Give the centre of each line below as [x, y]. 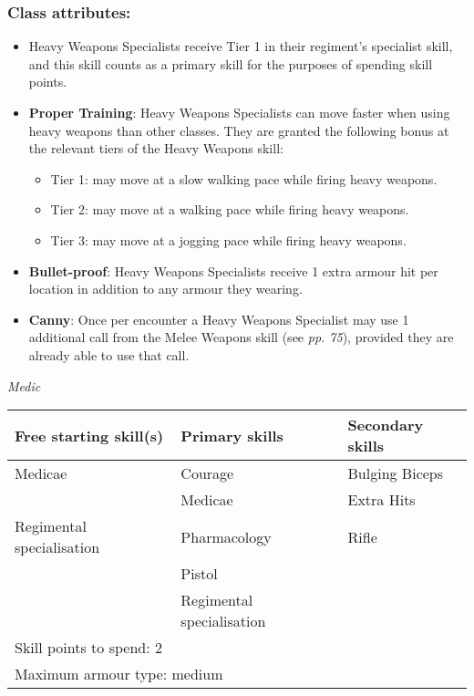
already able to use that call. [109, 354]
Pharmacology [226, 536]
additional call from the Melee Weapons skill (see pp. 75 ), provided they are [241, 337]
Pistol [199, 574]
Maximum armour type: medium [119, 674]
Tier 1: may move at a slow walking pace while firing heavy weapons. [244, 178]
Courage [207, 473]
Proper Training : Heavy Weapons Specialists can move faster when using [239, 112]
